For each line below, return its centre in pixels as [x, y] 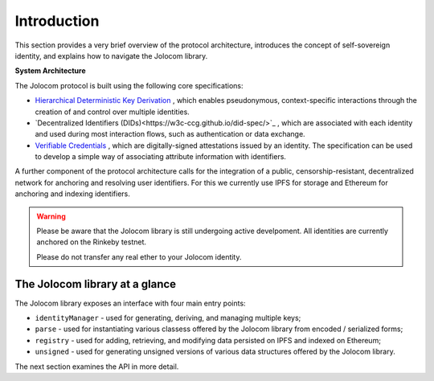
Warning [51, 216]
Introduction [57, 21]
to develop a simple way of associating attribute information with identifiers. [161, 157]
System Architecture [50, 71]
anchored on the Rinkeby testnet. [92, 242]
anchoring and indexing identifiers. [72, 194]
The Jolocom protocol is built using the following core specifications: [129, 85]
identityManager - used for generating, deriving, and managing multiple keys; [168, 318]
